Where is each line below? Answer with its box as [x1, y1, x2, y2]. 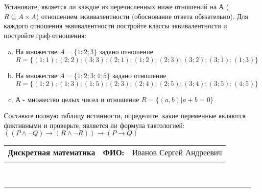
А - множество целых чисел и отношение [15, 94, 139, 104]
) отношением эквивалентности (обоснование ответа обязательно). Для [36, 11, 248, 21]
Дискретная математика [8, 147, 95, 158]
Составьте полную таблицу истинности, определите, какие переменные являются [4, 110, 246, 121]
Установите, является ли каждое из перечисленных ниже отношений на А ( [4, 1, 229, 11]
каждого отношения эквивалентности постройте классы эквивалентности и [4, 21, 227, 31]
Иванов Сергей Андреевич [132, 147, 222, 158]
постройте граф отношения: [4, 30, 87, 40]
